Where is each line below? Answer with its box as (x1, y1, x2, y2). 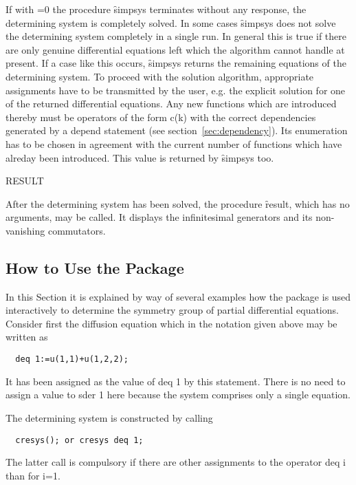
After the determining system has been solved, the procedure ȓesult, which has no (5, 196, 350, 211)
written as (5, 330, 48, 344)
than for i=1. (5, 468, 60, 482)
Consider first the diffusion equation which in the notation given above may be (5, 316, 337, 330)
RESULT (5, 173, 44, 188)
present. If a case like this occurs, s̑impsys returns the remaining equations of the (5, 56, 346, 70)
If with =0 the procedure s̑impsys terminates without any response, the (5, 2, 307, 16)
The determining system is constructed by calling (5, 410, 213, 424)
